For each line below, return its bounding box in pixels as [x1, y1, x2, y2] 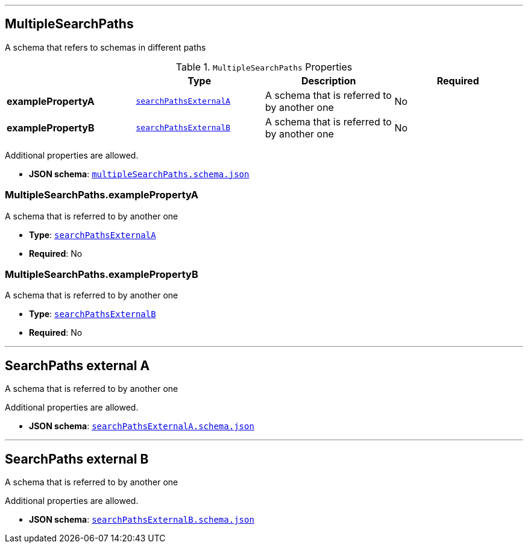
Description [301, 74, 356, 87]
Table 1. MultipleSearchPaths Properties [175, 60, 353, 73]
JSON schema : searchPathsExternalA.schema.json [29, 421, 254, 432]
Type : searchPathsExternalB [29, 309, 156, 320]
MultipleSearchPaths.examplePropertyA [5, 189, 198, 201]
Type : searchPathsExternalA [29, 229, 156, 240]
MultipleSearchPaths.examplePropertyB [5, 268, 198, 280]
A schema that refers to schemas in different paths [5, 42, 206, 52]
